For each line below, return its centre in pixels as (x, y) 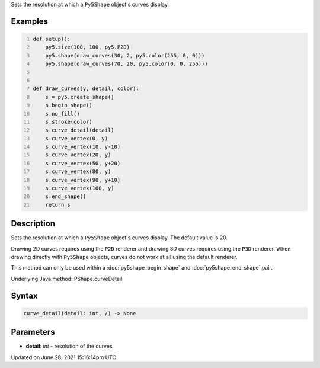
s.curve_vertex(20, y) (78, 155)
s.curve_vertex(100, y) (80, 188)
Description (33, 224)
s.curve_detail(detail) (80, 130)
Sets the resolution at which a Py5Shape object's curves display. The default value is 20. (119, 238)
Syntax (24, 295)
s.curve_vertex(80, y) (78, 172)
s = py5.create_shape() (80, 97)
